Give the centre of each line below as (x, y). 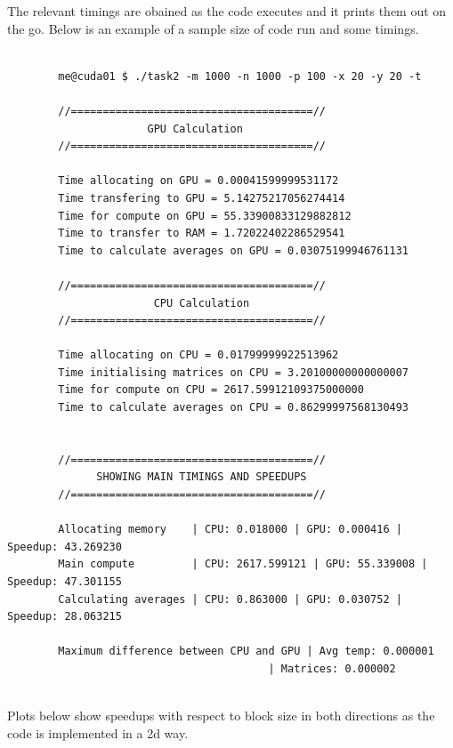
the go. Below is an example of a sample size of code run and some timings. (213, 28)
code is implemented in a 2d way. (98, 732)
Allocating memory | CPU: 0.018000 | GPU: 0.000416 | (230, 530)
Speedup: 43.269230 (65, 547)
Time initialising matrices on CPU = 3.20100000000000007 (234, 372)
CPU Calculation (202, 303)
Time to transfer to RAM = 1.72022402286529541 (202, 233)
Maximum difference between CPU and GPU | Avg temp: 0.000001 (246, 651)
